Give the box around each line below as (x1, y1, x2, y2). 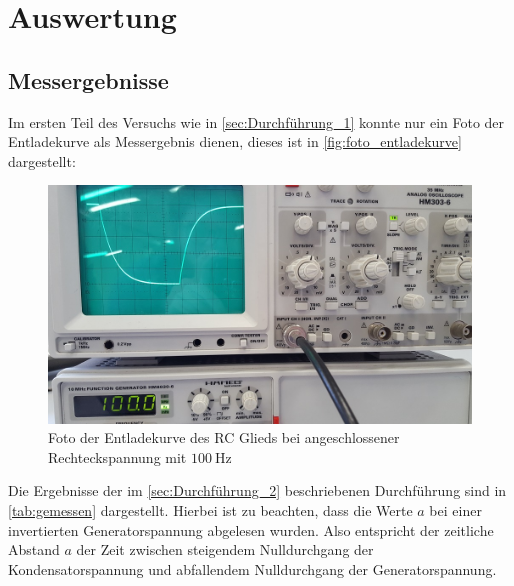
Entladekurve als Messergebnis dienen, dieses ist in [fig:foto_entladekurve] (8, 131, 462, 152)
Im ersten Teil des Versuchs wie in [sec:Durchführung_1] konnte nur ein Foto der (8, 111, 505, 132)
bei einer (429, 500, 482, 521)
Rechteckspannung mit (48, 446, 187, 467)
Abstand (8, 539, 60, 560)
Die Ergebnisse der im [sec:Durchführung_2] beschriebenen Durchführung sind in (8, 480, 507, 501)
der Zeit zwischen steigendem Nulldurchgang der (76, 539, 374, 560)
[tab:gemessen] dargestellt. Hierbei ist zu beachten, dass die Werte (8, 500, 413, 521)
